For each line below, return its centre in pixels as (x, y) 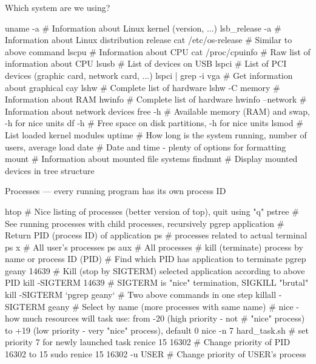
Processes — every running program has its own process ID (116, 191)
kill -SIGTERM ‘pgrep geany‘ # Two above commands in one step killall (141, 295)
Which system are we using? (58, 7)
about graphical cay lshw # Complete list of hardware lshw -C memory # (143, 87)
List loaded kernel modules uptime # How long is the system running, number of (156, 134)
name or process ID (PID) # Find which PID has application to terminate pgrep (156, 259)
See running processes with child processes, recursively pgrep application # (145, 223)
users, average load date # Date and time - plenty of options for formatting (146, 147)
